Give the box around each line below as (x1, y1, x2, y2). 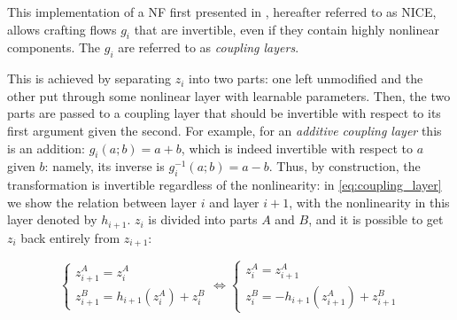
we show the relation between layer (7, 192, 198, 211)
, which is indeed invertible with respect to (181, 138, 414, 157)
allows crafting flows (7, 20, 117, 38)
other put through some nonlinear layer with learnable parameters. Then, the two (7, 86, 451, 105)
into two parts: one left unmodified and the (189, 69, 423, 88)
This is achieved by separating (7, 69, 171, 88)
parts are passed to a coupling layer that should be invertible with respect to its (7, 104, 441, 122)
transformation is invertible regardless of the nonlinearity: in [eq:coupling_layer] (7, 176, 442, 194)
